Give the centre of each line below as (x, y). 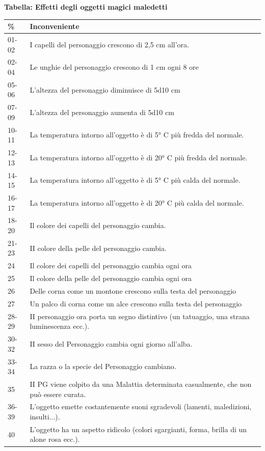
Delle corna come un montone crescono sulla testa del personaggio (133, 291)
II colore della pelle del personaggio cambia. (98, 248)
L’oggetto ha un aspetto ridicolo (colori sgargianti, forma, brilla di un (138, 429)
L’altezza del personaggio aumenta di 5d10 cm (102, 112)
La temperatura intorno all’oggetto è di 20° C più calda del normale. (137, 202)
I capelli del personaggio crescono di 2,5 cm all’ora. (109, 44)
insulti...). (45, 417)
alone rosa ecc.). (55, 439)
